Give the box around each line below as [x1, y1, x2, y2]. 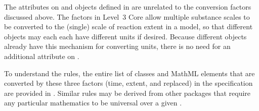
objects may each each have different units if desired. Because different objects [4, 31, 247, 41]
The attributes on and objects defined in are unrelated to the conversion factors [4, 2, 251, 12]
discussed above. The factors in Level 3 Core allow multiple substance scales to [4, 11, 250, 22]
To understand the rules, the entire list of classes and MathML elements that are [4, 68, 255, 78]
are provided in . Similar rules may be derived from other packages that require [4, 87, 251, 98]
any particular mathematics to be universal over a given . [4, 97, 182, 108]
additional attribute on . [4, 50, 79, 61]
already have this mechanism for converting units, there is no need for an [4, 41, 231, 51]
